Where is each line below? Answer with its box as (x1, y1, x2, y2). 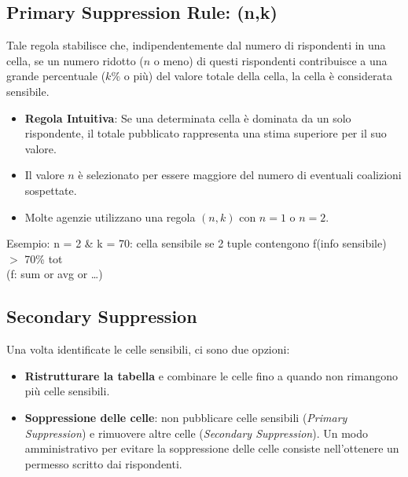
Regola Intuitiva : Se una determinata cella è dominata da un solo (24, 109, 351, 126)
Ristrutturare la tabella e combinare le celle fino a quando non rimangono (24, 367, 398, 383)
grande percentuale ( (6, 68, 106, 84)
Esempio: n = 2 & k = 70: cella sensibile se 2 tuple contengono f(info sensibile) (6, 235, 387, 251)
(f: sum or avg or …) (6, 266, 103, 282)
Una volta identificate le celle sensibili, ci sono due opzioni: (6, 341, 290, 358)
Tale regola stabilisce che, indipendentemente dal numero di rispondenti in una (6, 37, 386, 53)
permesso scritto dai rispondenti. (24, 455, 182, 471)
